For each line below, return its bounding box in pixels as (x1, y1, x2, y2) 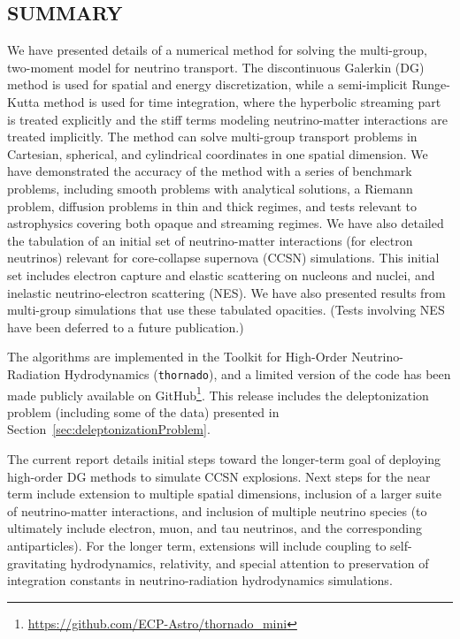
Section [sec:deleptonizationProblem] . (7, 420, 211, 438)
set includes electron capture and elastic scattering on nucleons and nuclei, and (7, 265, 435, 284)
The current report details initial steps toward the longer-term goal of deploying (7, 449, 441, 468)
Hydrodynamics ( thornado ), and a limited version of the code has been (64, 364, 451, 383)
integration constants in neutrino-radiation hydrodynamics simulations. (7, 571, 393, 590)
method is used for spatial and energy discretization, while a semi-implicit (7, 75, 408, 94)
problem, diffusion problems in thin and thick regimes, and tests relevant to (7, 196, 417, 215)
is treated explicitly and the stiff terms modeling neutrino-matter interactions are (7, 110, 448, 128)
